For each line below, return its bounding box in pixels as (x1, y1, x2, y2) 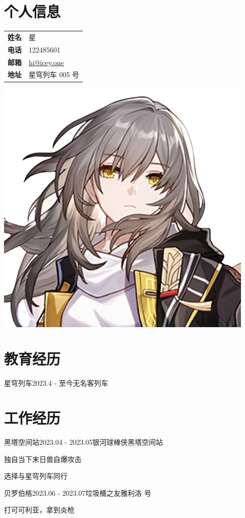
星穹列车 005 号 (29, 69, 79, 80)
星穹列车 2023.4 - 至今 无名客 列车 (4, 378, 108, 388)
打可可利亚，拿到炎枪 (4, 504, 74, 515)
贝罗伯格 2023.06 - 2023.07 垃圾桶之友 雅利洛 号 (4, 487, 151, 498)
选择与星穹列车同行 (4, 471, 67, 481)
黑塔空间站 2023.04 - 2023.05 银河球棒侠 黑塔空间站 (4, 436, 163, 447)
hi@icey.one (29, 57, 64, 67)
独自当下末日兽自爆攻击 (4, 453, 81, 464)
